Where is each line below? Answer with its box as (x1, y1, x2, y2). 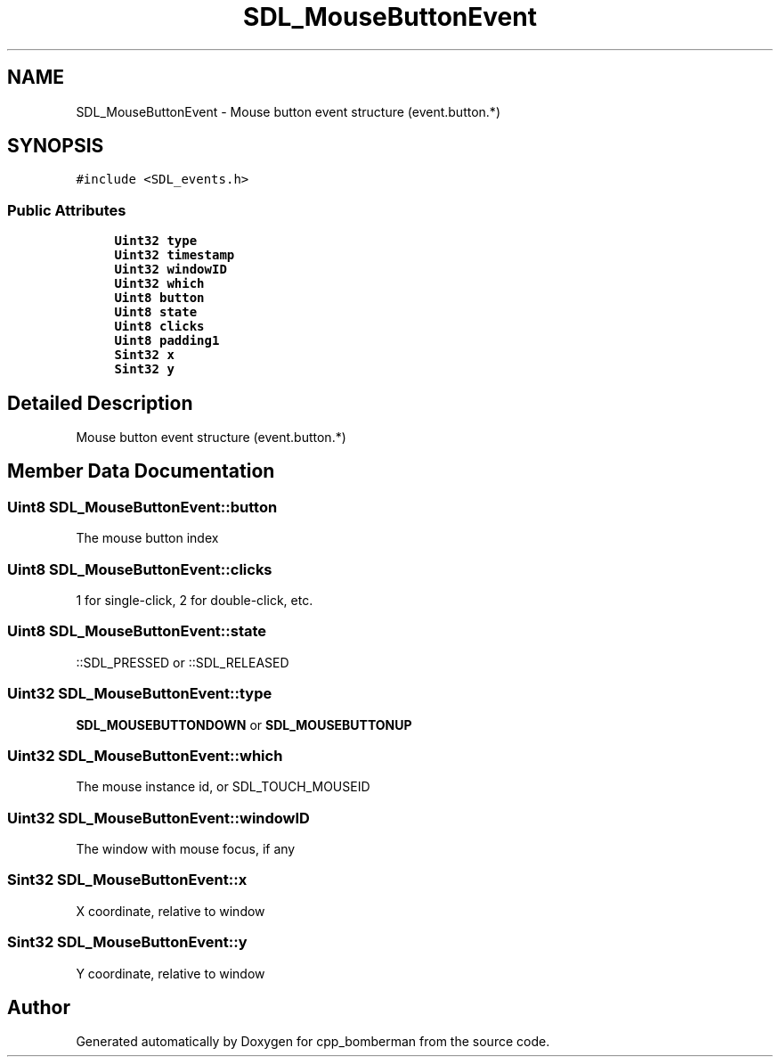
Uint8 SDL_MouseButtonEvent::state (7, 622, 267, 641)
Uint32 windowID (114, 262, 227, 277)
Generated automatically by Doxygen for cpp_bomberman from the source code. (76, 1034, 550, 1050)
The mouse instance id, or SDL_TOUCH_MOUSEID (76, 779, 370, 795)
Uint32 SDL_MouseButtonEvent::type (7, 684, 272, 703)
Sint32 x (114, 348, 175, 363)
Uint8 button (114, 291, 205, 306)
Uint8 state (114, 305, 198, 320)
